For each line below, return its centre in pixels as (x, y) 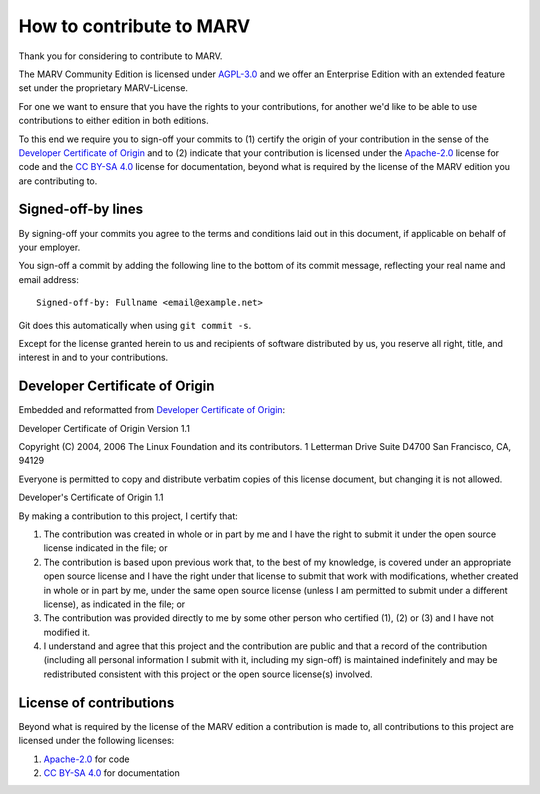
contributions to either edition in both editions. (113, 121)
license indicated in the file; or (105, 548)
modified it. (66, 632)
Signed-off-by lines (81, 209)
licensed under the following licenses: (96, 741)
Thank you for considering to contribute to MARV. (120, 56)
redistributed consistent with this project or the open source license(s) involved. (208, 674)
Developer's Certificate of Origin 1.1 (91, 497)
